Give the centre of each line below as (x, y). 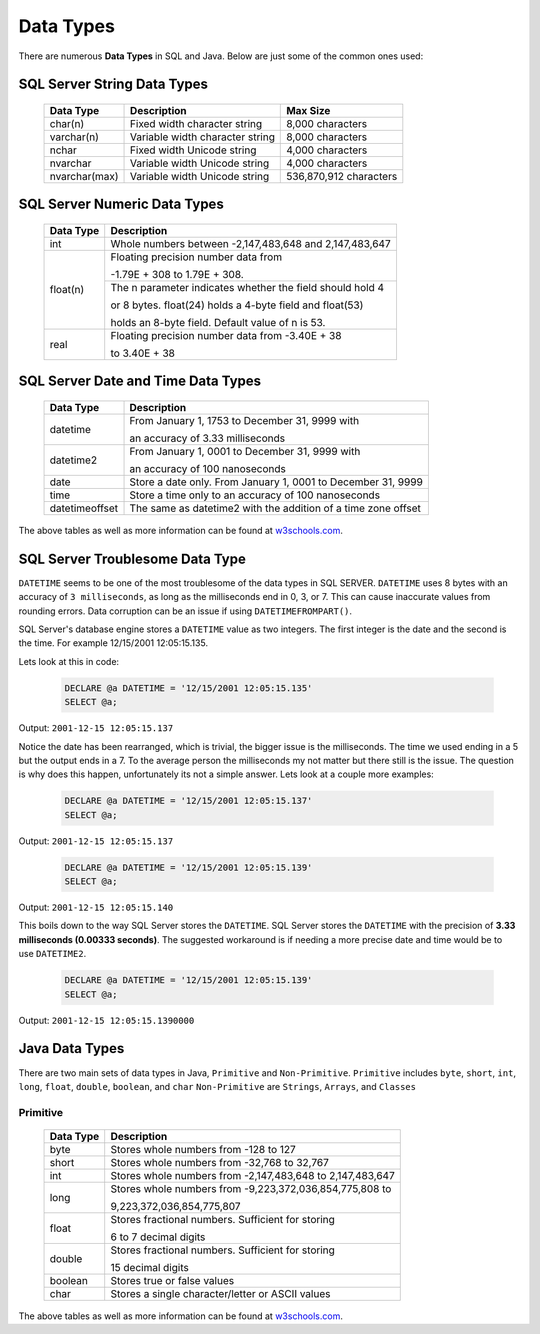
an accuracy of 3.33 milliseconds (207, 438)
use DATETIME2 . (52, 954)
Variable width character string (202, 137)
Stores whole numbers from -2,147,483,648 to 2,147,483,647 (252, 1175)
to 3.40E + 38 (142, 353)
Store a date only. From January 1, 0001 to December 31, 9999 (276, 482)
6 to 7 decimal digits (158, 1237)
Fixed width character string (196, 123)
